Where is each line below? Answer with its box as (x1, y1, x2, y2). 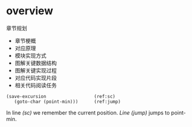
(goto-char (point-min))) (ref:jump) (14, 99, 121, 104)
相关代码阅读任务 (14, 81, 57, 88)
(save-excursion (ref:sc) (6, 93, 116, 99)
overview (6, 4, 53, 18)
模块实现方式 (14, 52, 46, 59)
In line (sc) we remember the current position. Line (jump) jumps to (6, 109, 170, 116)
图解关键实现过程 (14, 66, 57, 74)
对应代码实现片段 (14, 74, 57, 81)
